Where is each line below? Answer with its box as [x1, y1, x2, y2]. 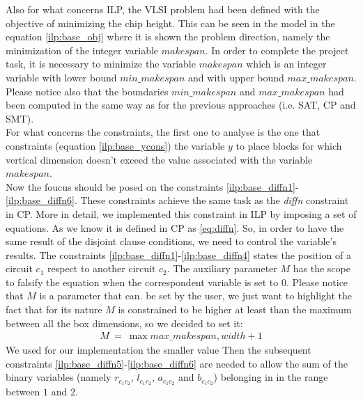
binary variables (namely [6, 370, 111, 384]
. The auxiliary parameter [167, 261, 277, 276]
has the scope [293, 261, 350, 276]
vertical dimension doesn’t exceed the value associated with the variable [6, 152, 313, 166]
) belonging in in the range [213, 370, 328, 384]
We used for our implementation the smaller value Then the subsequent [6, 343, 311, 357]
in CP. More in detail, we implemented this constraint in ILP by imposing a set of [6, 206, 357, 221]
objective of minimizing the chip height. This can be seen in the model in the [6, 15, 335, 30]
